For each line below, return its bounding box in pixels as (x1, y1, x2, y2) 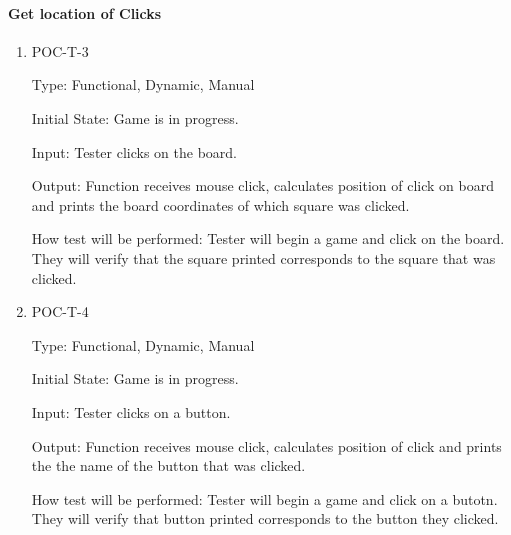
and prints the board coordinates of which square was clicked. (31, 194, 410, 215)
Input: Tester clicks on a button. (31, 401, 231, 422)
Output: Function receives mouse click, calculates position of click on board (31, 175, 494, 196)
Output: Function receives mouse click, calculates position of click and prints (31, 435, 502, 456)
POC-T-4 (31, 301, 89, 322)
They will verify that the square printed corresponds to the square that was (31, 247, 496, 268)
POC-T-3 (31, 40, 89, 61)
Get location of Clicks (8, 2, 162, 23)
